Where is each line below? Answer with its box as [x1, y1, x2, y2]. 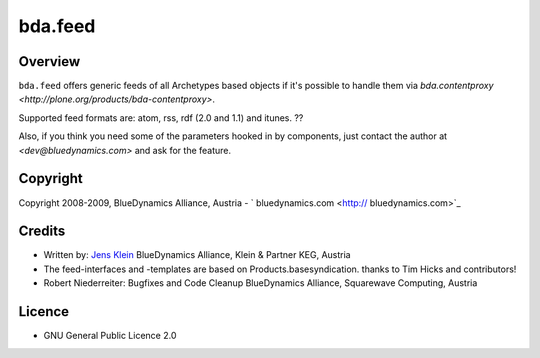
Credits [18, 223, 66, 240]
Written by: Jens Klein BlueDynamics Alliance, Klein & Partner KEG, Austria [43, 249, 351, 261]
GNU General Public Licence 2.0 [43, 330, 177, 342]
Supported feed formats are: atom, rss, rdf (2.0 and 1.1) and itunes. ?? [18, 111, 304, 124]
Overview [18, 53, 81, 70]
